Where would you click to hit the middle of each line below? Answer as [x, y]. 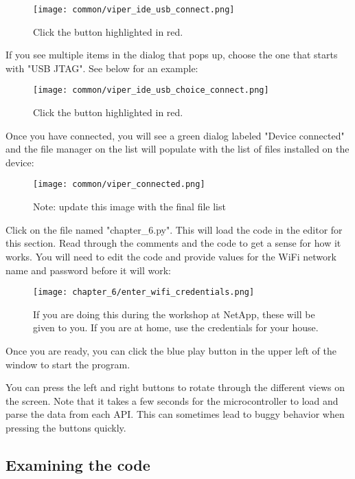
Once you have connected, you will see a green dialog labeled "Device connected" [175, 135]
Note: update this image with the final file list [129, 207]
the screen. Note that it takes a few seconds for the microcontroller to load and [172, 400]
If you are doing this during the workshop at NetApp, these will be [174, 314]
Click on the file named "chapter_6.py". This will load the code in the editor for [174, 229]
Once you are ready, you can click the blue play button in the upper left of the [171, 350]
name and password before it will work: [88, 270]
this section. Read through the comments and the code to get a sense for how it [173, 243]
